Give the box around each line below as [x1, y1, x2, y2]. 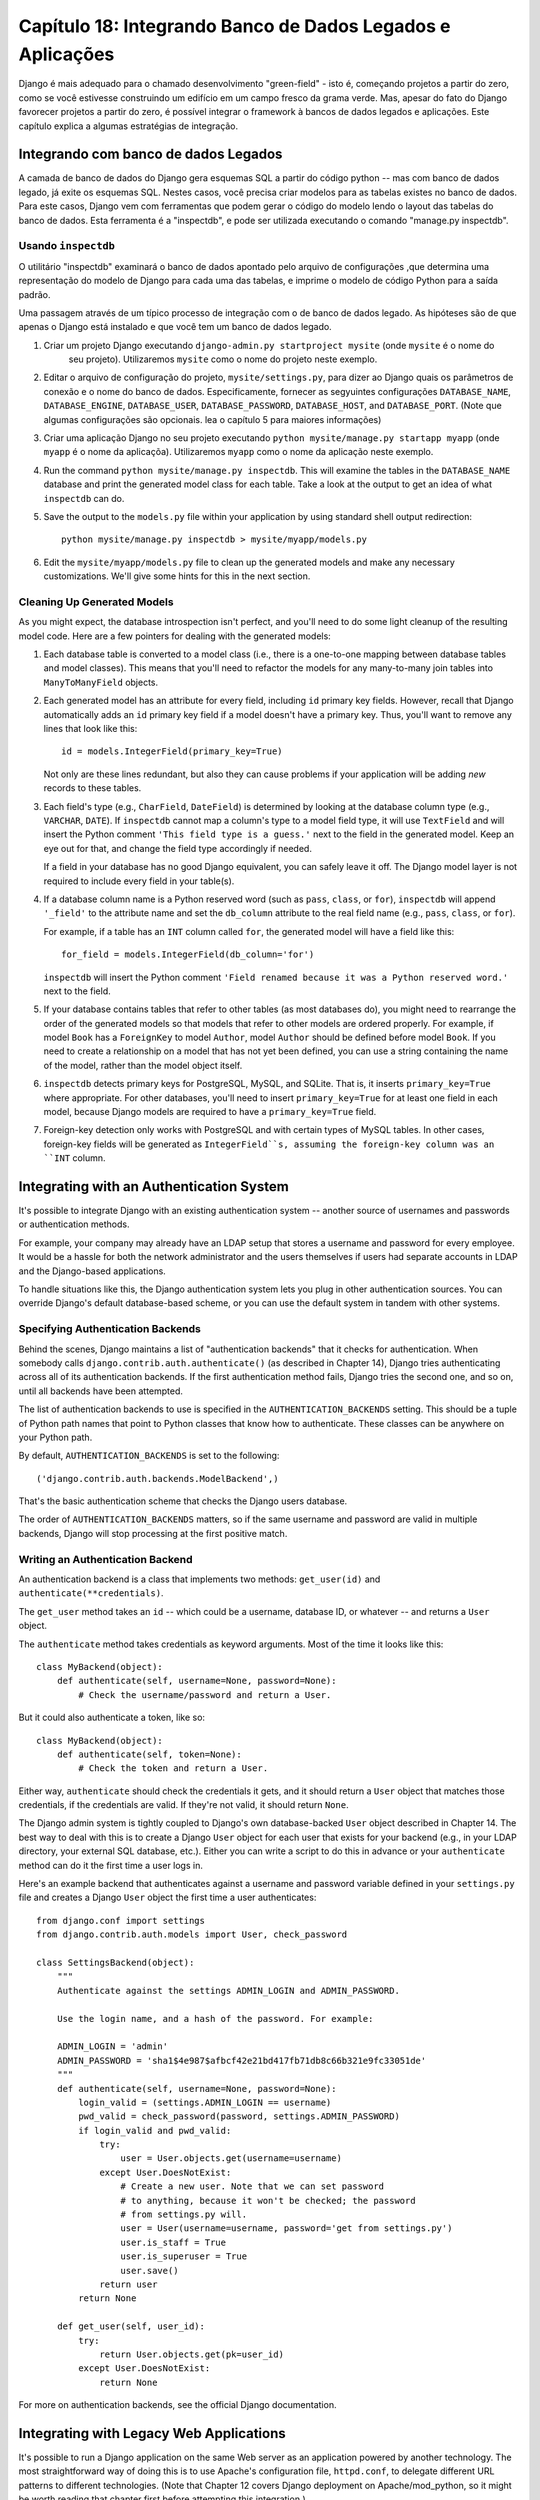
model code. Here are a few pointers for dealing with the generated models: [18, 630, 332, 642]
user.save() [120, 2265, 179, 2276]
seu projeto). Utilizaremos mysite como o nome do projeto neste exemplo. [68, 353, 378, 365]
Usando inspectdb [18, 239, 115, 253]
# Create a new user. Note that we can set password [120, 2181, 385, 2192]
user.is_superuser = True [120, 2251, 248, 2262]
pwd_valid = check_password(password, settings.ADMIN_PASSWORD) [78, 2111, 400, 2122]
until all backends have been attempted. [18, 1385, 184, 1397]
